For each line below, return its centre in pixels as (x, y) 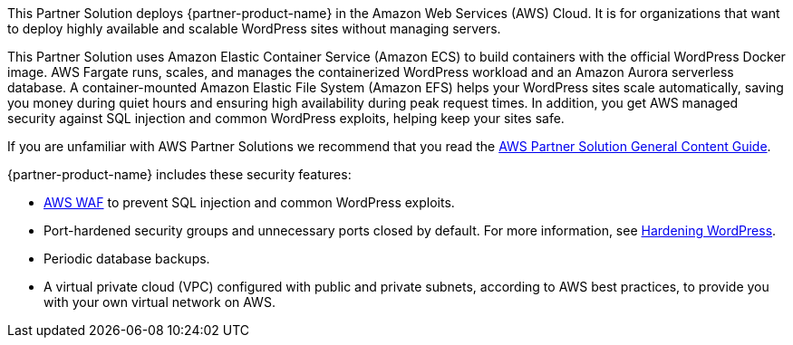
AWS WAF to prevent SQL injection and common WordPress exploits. (249, 202)
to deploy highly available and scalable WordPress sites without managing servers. (254, 29)
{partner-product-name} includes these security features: (179, 174)
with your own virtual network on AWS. (160, 302)
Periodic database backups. (127, 259)
